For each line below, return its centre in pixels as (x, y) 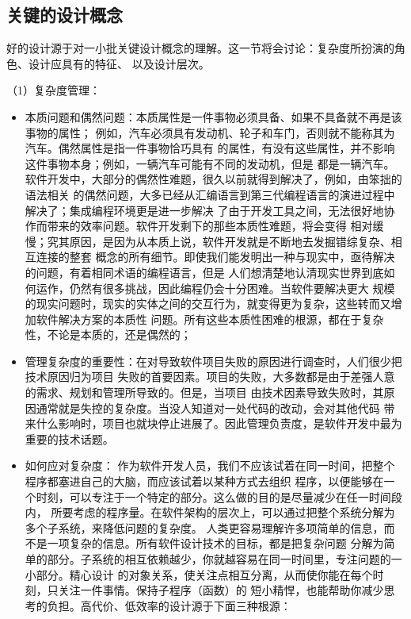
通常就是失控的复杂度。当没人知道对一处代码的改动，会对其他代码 (208, 408)
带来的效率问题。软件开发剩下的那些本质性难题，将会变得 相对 (210, 226)
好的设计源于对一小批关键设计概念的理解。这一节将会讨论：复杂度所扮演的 (200, 48)
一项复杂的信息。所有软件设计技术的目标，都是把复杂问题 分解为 (215, 543)
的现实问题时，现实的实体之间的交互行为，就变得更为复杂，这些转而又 (208, 304)
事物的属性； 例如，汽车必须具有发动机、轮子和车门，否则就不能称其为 (210, 132)
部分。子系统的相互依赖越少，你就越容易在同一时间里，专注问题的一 (225, 559)
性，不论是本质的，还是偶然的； (108, 334)
